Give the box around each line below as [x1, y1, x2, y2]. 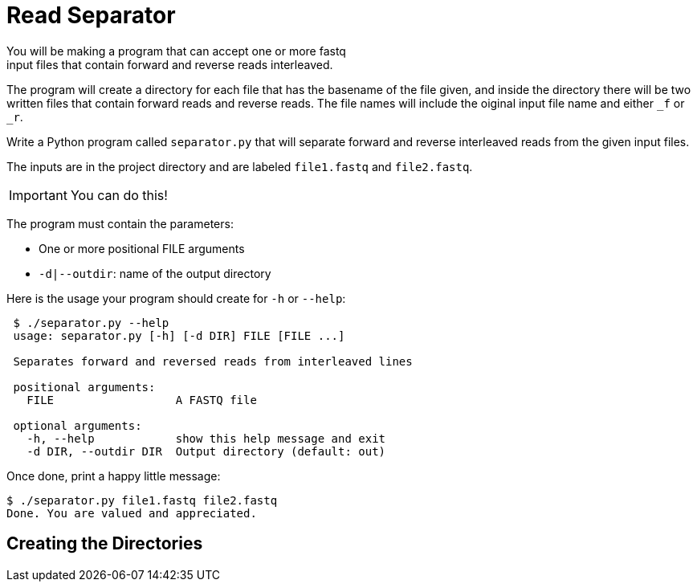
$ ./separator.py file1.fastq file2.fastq [6, 493, 278, 507]
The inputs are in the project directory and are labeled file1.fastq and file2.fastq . [6, 159, 473, 174]
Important [9, 186, 67, 203]
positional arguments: [13, 380, 156, 394]
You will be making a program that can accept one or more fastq [6, 43, 346, 58]
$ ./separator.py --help [13, 316, 169, 329]
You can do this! [70, 186, 168, 203]
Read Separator [6, 2, 176, 29]
